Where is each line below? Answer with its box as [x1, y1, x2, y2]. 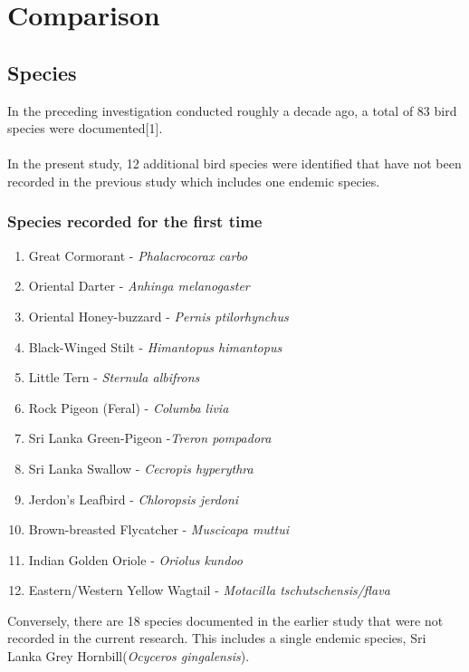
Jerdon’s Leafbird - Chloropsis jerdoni [28, 489, 239, 508]
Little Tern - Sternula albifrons [28, 368, 200, 387]
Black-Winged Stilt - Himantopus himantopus [28, 337, 282, 356]
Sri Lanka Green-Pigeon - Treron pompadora [28, 428, 272, 447]
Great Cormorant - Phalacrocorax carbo [28, 245, 248, 264]
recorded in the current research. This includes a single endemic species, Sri [7, 629, 426, 648]
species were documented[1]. [7, 119, 163, 138]
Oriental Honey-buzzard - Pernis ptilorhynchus [28, 306, 289, 325]
